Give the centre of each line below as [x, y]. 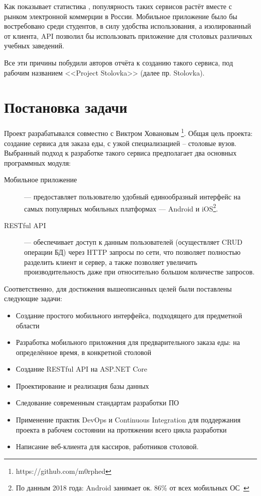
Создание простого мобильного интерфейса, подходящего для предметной [129, 315]
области [28, 325]
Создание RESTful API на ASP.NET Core [82, 369]
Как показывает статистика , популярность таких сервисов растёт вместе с [118, 6]
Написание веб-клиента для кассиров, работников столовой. [107, 446]
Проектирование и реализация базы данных [82, 385]
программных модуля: [38, 162]
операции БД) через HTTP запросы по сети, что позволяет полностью [133, 252]
